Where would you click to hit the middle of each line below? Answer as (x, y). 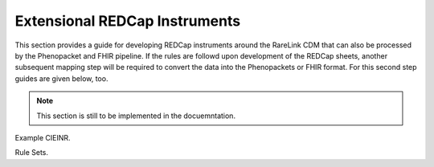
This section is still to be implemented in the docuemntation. (136, 116)
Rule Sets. (31, 153)
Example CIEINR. (43, 137)
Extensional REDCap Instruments (128, 21)
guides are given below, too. (61, 78)
